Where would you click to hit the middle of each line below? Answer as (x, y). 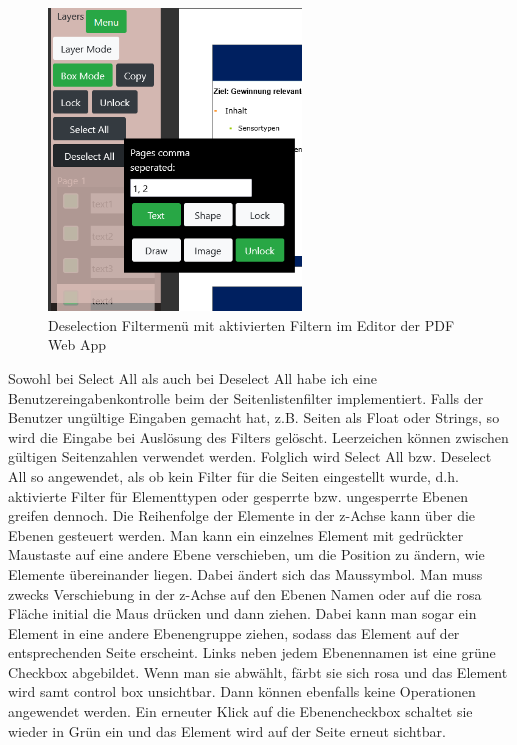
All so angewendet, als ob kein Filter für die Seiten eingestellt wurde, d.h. (233, 475)
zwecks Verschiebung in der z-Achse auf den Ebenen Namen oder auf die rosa (245, 593)
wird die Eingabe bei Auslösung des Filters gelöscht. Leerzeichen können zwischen (258, 436)
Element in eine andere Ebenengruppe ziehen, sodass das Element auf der (234, 632)
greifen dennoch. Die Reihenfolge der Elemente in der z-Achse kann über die (242, 515)
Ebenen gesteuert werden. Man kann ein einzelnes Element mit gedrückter (236, 534)
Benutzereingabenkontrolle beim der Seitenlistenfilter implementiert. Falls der (246, 397)
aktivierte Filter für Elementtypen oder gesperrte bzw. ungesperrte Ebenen (238, 495)
